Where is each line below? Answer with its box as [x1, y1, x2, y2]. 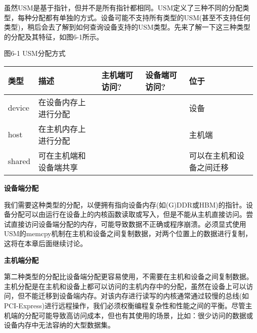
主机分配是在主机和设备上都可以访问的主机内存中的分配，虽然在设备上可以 [4, 281, 246, 291]
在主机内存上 [38, 123, 86, 134]
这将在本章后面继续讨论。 [4, 238, 87, 248]
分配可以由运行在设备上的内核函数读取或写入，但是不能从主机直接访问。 [10, 209, 246, 219]
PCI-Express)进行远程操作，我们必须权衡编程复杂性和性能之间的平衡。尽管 [4, 300, 246, 310]
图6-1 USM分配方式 [4, 48, 66, 58]
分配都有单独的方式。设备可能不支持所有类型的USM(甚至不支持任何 [31, 12, 251, 22]
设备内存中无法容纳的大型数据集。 [4, 320, 115, 330]
